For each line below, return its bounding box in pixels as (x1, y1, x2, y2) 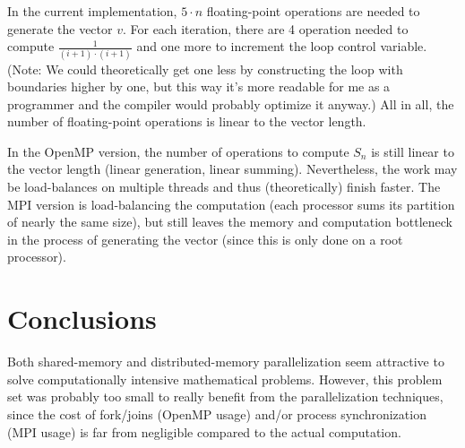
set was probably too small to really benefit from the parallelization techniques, (7, 387, 443, 406)
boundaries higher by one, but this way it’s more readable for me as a (7, 77, 391, 96)
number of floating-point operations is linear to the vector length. (7, 112, 366, 131)
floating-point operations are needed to (206, 2, 420, 20)
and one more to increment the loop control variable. (136, 37, 427, 56)
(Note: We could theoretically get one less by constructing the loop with (7, 59, 403, 78)
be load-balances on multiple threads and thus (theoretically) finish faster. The (7, 177, 441, 196)
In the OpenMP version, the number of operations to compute (7, 142, 349, 160)
